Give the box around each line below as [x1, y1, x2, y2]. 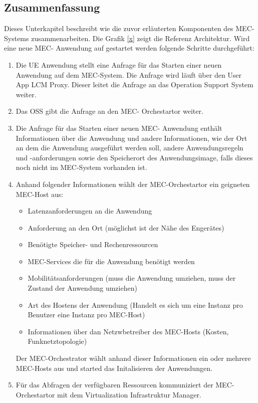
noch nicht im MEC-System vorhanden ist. [16, 162, 147, 172]
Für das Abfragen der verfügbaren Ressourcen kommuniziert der [16, 379, 213, 390]
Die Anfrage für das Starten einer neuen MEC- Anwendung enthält [16, 122, 222, 133]
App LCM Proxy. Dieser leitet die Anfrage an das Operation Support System [16, 79, 253, 90]
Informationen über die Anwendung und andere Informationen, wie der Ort [16, 132, 247, 143]
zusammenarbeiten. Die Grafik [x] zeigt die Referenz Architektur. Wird [31, 33, 250, 43]
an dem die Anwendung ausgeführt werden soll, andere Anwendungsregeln [16, 142, 243, 153]
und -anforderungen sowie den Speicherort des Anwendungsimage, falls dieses [16, 152, 253, 162]
